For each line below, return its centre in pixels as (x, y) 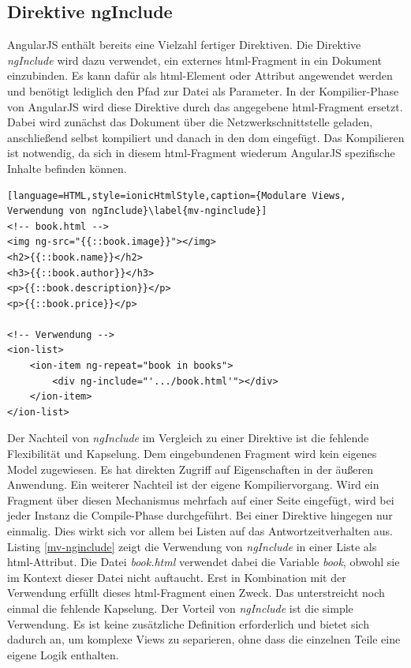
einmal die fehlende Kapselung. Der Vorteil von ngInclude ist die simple (180, 608)
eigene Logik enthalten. (63, 654)
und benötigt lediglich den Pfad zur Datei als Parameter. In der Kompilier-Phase (203, 90)
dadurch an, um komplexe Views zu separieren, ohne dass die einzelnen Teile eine (204, 639)
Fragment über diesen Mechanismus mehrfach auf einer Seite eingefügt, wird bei (201, 499)
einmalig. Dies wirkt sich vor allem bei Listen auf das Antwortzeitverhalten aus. (200, 531)
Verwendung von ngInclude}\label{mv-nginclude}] (137, 211)
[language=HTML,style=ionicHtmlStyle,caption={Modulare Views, (177, 195)
